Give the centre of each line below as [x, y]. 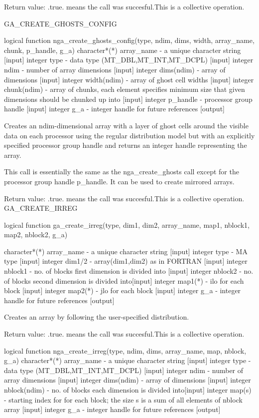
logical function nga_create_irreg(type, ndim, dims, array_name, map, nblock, [125, 350]
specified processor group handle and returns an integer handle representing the [126, 145]
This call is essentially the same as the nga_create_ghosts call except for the [122, 172]
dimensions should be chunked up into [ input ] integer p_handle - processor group [128, 99]
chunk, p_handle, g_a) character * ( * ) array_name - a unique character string [123, 50]
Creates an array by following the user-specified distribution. [97, 317]
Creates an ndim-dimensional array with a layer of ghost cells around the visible [126, 125]
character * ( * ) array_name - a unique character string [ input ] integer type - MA [126, 251]
